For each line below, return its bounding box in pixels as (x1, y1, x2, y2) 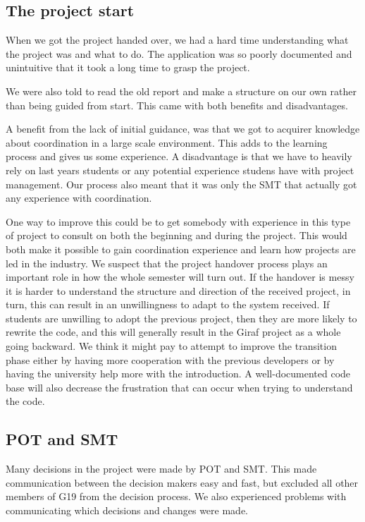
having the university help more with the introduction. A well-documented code (6, 366, 351, 381)
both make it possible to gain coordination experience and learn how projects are (6, 241, 356, 256)
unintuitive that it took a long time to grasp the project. (6, 60, 250, 75)
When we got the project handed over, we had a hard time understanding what (6, 32, 349, 47)
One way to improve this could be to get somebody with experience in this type (6, 214, 351, 229)
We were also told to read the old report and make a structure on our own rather (6, 83, 357, 98)
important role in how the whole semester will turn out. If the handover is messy (6, 269, 354, 284)
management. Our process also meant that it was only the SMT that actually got (6, 176, 357, 191)
